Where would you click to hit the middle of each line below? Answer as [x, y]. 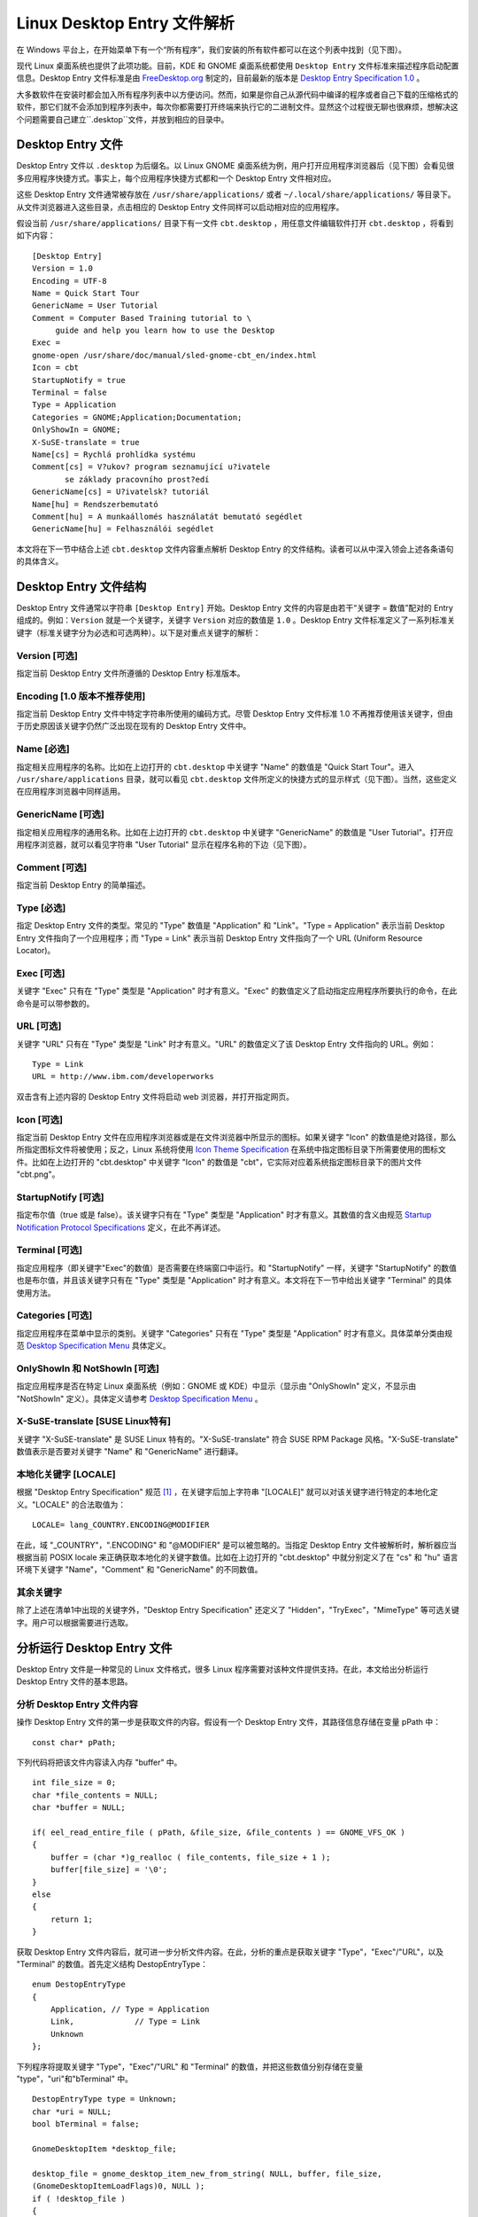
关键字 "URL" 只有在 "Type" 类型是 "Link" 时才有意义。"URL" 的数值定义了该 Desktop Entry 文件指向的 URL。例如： [227, 1044]
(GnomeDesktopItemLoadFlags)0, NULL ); [119, 2186]
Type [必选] [41, 907]
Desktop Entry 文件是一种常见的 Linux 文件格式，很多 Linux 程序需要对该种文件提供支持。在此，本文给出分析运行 [222, 1669]
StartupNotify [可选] [60, 1197]
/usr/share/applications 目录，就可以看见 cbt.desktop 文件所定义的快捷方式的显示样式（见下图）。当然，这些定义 [237, 779]
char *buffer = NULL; [79, 1808]
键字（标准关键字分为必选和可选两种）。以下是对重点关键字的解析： [139, 632]
